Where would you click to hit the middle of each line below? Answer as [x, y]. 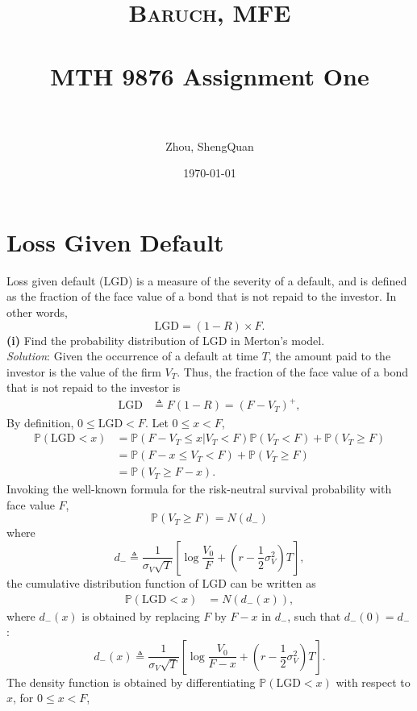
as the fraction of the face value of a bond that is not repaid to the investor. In [202, 296]
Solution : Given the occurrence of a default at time [132, 356]
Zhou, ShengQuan [210, 146]
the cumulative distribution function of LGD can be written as [161, 582]
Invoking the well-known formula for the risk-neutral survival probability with [199, 489]
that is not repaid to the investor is [94, 387]
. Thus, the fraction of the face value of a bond [293, 371]
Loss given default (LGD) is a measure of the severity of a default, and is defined [207, 280]
